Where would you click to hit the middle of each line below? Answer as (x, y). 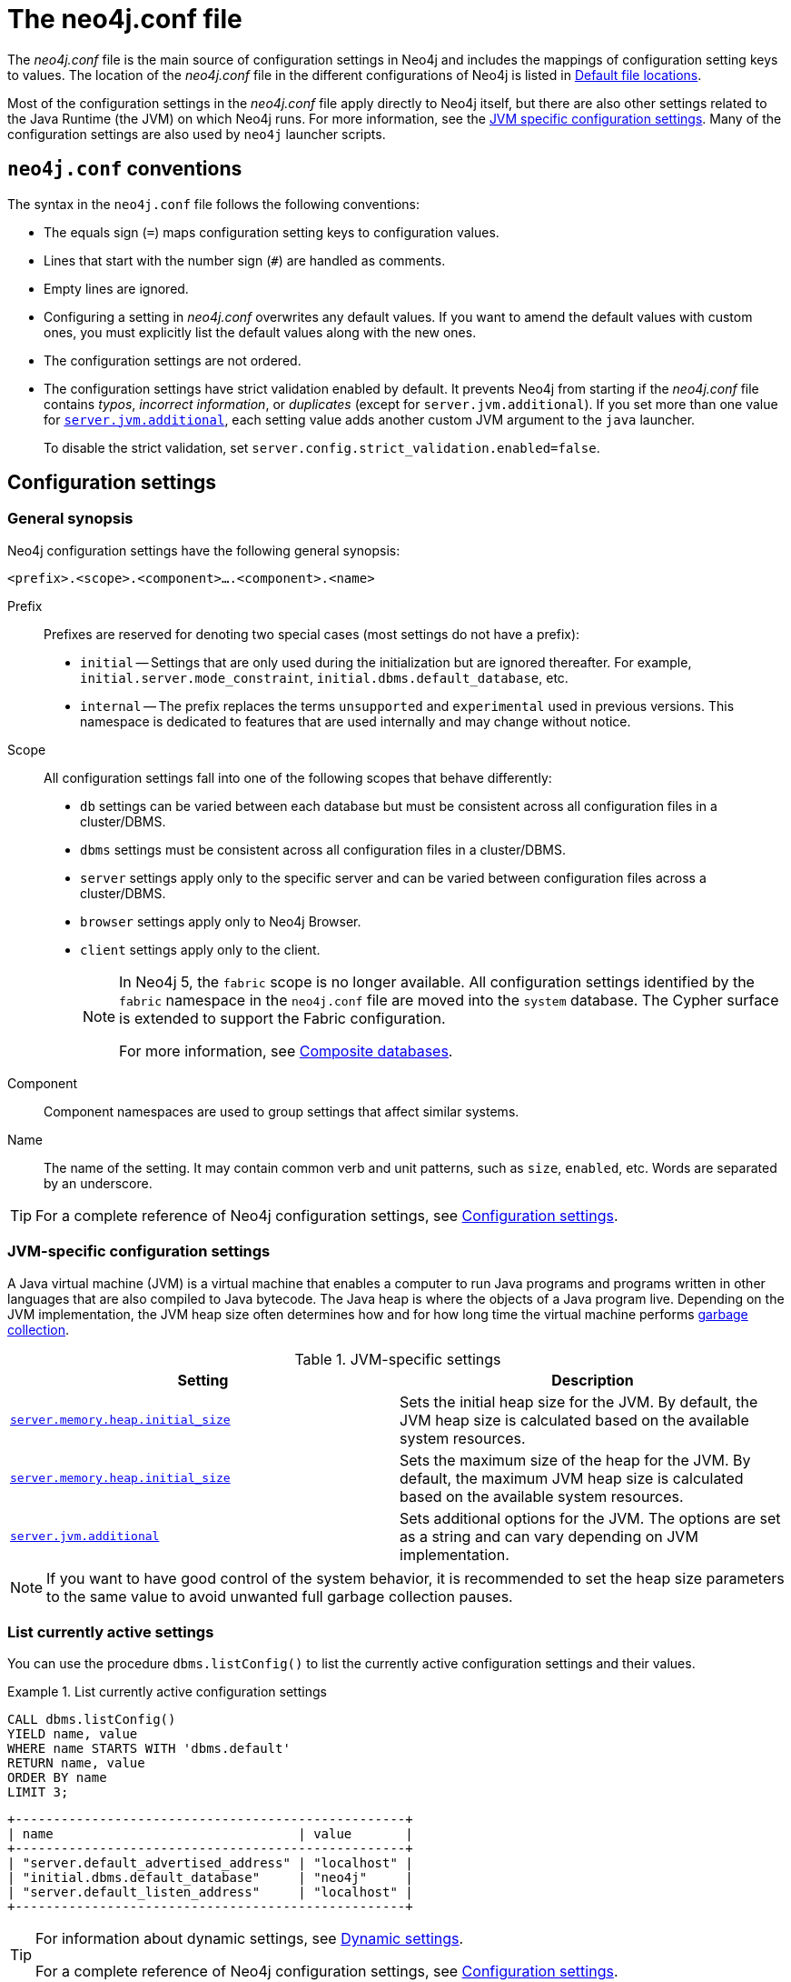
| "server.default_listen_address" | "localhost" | (210, 1892)
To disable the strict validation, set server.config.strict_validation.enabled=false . (322, 447)
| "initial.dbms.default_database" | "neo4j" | (210, 1878)
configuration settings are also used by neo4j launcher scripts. (197, 134)
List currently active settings (111, 1632)
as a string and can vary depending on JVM (549, 1536)
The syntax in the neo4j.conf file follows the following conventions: (213, 204)
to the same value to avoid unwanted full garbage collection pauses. (280, 1596)
